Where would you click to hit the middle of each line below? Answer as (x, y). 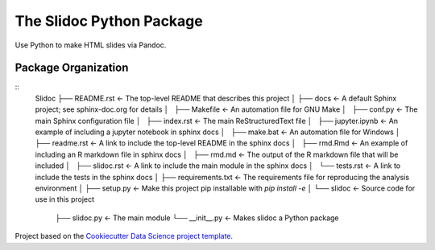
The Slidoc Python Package (109, 21)
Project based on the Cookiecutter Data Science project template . (124, 236)
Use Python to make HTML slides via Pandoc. (91, 45)
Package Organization (72, 68)
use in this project (65, 199)
